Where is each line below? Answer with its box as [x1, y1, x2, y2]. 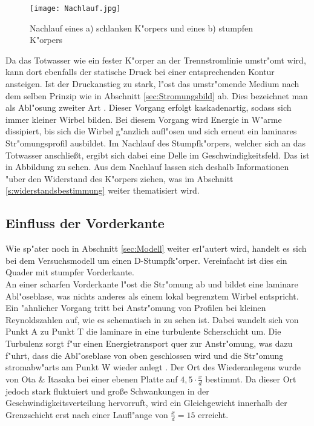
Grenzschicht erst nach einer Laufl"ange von [5, 408, 168, 421]
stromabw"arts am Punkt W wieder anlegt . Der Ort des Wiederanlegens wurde [5, 361, 301, 373]
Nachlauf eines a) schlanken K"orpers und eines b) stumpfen [30, 21, 253, 34]
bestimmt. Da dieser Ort [205, 372, 296, 385]
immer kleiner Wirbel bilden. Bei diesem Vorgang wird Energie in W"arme [5, 113, 282, 125]
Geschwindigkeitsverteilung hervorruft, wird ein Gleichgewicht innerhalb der [5, 396, 287, 409]
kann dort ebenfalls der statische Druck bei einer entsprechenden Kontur [5, 65, 275, 78]
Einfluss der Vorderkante [5, 214, 165, 232]
